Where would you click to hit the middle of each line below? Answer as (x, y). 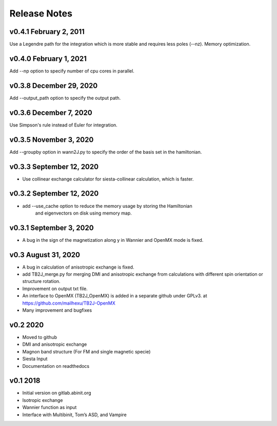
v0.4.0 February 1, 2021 (48, 58)
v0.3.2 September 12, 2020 (54, 194)
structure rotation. (42, 281)
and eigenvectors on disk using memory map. (83, 213)
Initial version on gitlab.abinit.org (57, 393)
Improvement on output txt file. (55, 289)
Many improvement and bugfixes (57, 310)
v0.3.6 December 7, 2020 (51, 112)
